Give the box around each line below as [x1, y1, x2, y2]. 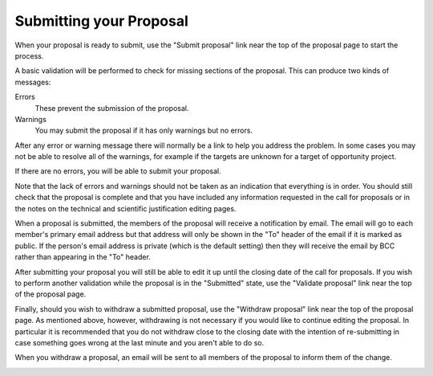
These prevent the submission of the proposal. [34, 103, 189, 112]
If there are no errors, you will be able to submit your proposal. [14, 166, 222, 176]
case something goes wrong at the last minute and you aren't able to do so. [14, 337, 265, 347]
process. [14, 51, 44, 60]
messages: [14, 77, 51, 87]
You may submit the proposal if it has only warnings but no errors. [34, 125, 253, 136]
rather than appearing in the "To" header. [14, 252, 152, 262]
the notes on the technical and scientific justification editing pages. [14, 203, 237, 213]
